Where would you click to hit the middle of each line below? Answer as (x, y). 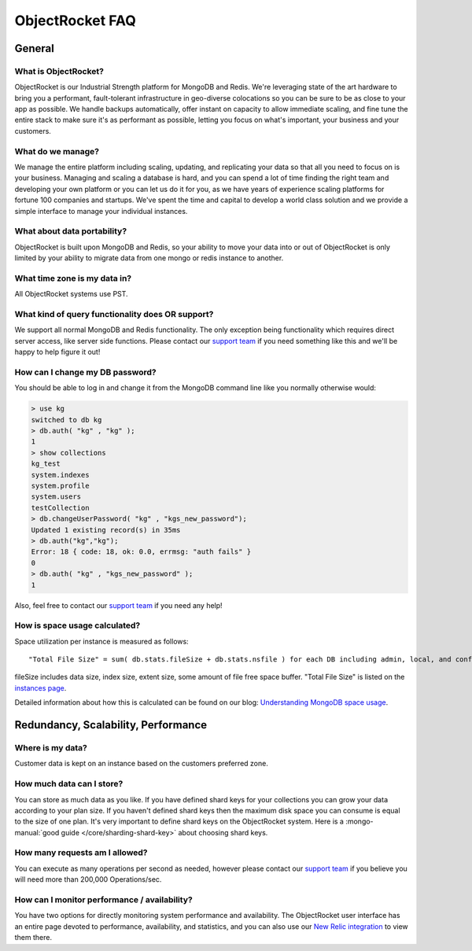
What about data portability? (71, 231)
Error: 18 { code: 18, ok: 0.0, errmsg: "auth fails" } (141, 552)
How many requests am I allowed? (81, 853)
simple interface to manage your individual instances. (101, 211)
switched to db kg (66, 420)
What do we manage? (57, 151)
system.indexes (60, 475)
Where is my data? (51, 748)
